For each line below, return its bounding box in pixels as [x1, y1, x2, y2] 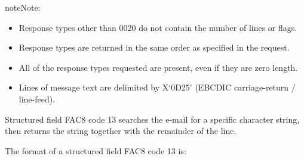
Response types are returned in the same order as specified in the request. [19, 41, 290, 54]
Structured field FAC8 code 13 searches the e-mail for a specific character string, [5, 113, 300, 125]
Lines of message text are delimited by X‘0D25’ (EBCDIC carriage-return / [19, 81, 296, 93]
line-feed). [19, 92, 56, 105]
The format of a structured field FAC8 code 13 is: [5, 144, 186, 157]
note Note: [5, 1, 41, 13]
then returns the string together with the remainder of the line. [5, 124, 237, 137]
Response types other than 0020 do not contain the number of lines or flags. [19, 21, 297, 33]
